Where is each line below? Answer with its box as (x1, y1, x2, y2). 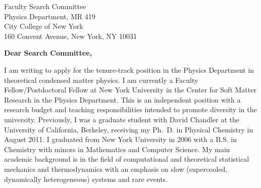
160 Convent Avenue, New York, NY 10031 (4, 30, 137, 41)
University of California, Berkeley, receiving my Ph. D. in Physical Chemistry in (4, 124, 253, 134)
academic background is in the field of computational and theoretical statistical (4, 154, 249, 164)
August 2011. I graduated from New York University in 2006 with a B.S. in (4, 134, 237, 145)
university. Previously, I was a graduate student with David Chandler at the (4, 114, 240, 124)
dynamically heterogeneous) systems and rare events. (4, 173, 168, 184)
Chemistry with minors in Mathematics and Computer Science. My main (4, 144, 230, 154)
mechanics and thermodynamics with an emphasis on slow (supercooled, (4, 163, 228, 174)
